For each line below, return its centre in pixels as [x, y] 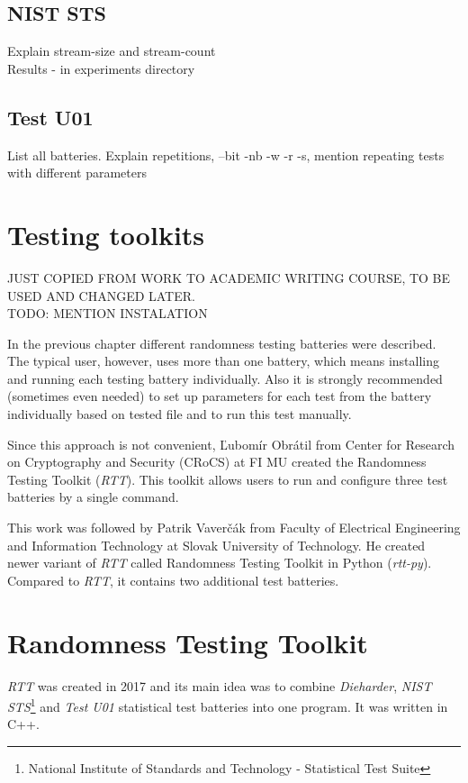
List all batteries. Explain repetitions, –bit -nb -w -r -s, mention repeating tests [226, 155]
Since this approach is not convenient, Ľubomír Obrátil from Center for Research [231, 444]
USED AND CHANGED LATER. [101, 295]
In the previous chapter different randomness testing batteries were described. [222, 343]
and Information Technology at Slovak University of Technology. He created [216, 545]
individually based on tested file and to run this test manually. [180, 414]
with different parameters [77, 173]
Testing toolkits [106, 234]
